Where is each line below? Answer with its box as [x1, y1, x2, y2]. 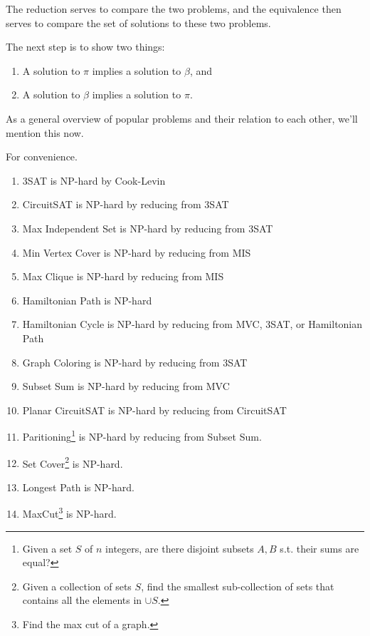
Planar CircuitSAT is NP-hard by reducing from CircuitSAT [22, 402, 287, 417]
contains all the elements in [22, 593, 142, 607]
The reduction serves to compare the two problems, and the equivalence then [6, 1, 342, 16]
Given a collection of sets [22, 578, 132, 593]
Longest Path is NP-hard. [22, 479, 134, 494]
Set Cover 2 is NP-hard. [22, 453, 123, 471]
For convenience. [6, 149, 78, 164]
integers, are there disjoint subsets [105, 540, 254, 555]
